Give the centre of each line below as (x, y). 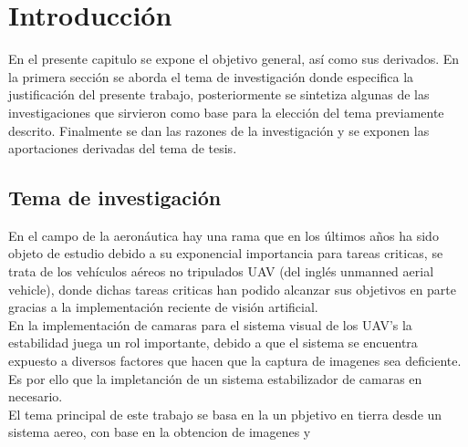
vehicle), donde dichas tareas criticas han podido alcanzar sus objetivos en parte (233, 289)
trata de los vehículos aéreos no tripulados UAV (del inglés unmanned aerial (221, 271)
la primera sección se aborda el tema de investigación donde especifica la (211, 76)
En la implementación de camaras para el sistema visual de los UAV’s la (210, 324)
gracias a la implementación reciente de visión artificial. (163, 307)
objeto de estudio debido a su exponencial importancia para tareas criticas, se (226, 253)
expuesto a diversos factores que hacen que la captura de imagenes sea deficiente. (235, 361)
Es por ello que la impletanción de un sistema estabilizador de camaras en (215, 378)
